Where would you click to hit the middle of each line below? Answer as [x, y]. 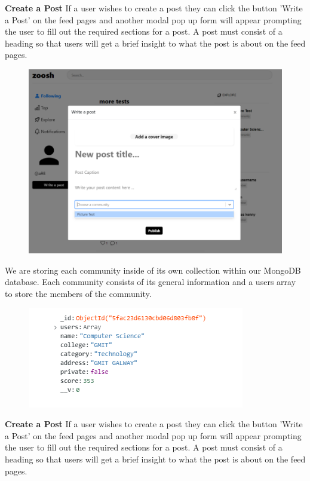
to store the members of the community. [78, 293]
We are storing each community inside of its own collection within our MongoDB [153, 270]
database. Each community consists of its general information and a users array [151, 282]
